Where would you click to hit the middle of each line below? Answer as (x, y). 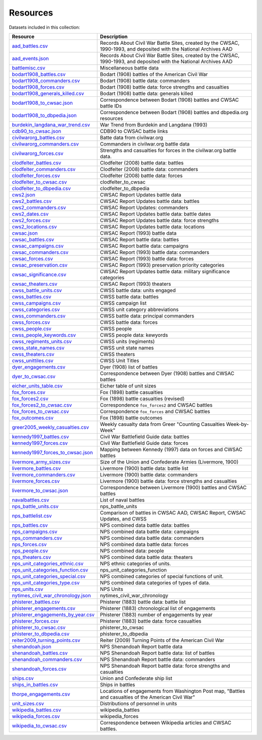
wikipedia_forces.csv (36, 716)
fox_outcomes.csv (33, 418)
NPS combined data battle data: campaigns (150, 532)
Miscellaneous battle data (130, 68)
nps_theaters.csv (31, 557)
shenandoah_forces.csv (39, 668)
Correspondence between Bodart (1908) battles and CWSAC (170, 100)
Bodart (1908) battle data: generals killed (147, 93)
